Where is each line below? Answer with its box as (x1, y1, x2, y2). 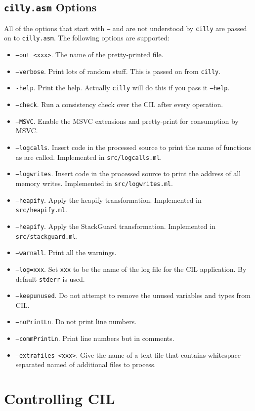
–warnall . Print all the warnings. (15, 247, 117, 258)
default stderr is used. (15, 273, 85, 284)
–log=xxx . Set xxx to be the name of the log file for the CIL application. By (15, 263, 247, 274)
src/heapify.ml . (15, 204, 67, 215)
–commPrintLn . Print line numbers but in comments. (15, 333, 174, 343)
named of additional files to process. (46, 359, 156, 370)
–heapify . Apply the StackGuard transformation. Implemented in (15, 221, 215, 231)
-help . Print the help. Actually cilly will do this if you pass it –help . (15, 82, 230, 93)
